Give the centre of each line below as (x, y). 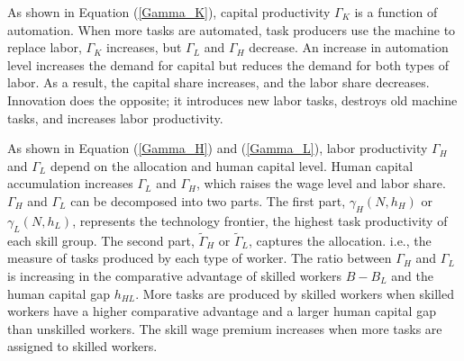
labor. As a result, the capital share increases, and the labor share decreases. (218, 82)
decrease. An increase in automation (349, 47)
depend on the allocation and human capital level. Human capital (232, 165)
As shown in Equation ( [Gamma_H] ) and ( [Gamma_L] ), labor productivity (218, 148)
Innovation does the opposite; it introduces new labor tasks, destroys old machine (232, 99)
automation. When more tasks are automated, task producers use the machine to (232, 29)
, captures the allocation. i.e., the (340, 240)
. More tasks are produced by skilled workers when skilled (295, 293)
